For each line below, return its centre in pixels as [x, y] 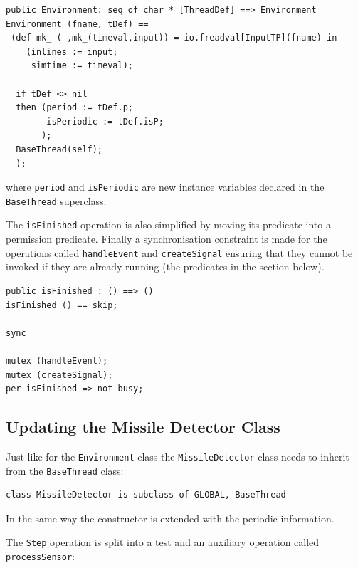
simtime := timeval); [82, 66]
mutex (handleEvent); [57, 361]
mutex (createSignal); [59, 375]
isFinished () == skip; [62, 305]
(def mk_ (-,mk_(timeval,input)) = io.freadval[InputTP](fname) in [174, 38]
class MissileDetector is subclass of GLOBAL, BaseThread [146, 495]
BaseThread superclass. [56, 200]
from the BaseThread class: [65, 470]
